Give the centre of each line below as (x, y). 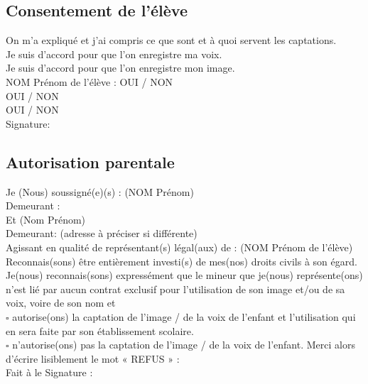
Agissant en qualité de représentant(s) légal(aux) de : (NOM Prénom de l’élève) (179, 247)
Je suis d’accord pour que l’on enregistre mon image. (120, 68)
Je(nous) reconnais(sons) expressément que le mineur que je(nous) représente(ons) (184, 275)
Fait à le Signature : (49, 372)
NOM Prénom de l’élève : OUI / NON (90, 81)
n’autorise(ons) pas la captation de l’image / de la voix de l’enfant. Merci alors (184, 345)
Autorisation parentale (90, 161)
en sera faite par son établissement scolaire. (100, 330)
